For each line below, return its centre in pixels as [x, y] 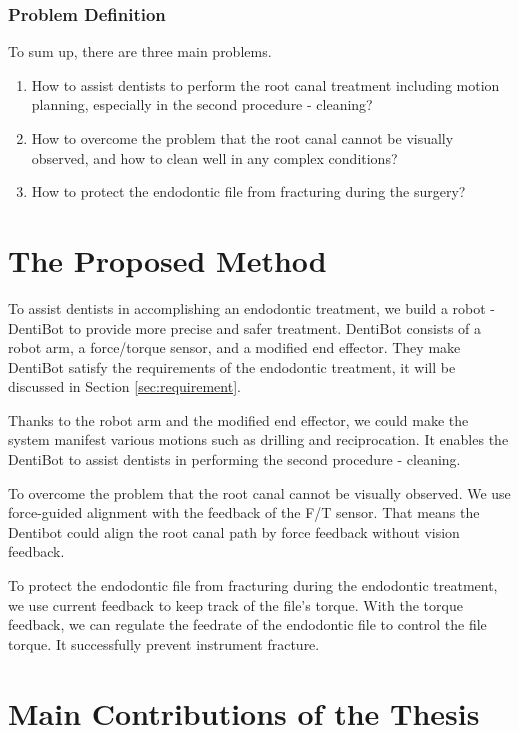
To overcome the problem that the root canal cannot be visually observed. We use [259, 492]
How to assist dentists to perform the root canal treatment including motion [265, 84]
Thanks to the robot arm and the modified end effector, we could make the [238, 419]
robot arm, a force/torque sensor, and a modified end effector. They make [234, 347]
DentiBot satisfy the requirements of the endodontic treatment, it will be [232, 366]
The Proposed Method [167, 259]
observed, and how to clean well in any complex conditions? [214, 157]
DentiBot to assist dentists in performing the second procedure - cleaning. [234, 459]
